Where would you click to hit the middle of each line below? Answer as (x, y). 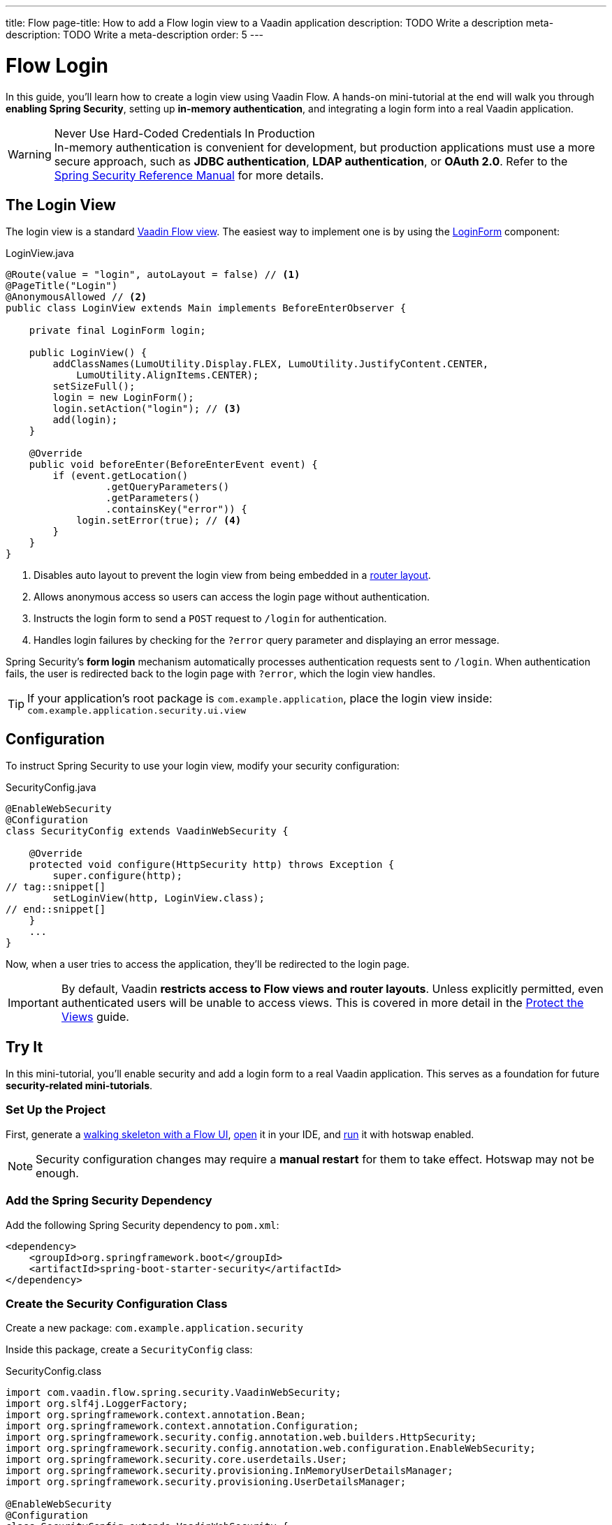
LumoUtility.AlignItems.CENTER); (168, 375)
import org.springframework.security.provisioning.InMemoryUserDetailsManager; (229, 1471)
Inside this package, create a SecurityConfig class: (129, 1350)
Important (33, 1003)
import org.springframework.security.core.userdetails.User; (176, 1460)
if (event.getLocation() (121, 476)
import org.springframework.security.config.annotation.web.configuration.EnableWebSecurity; (271, 1449)
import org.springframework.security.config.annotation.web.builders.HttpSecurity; (241, 1437)
